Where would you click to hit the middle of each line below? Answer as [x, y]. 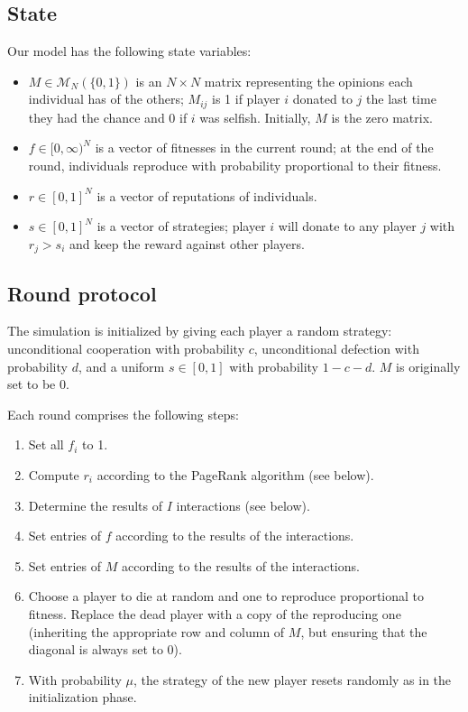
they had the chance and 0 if [108, 117]
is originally [428, 366]
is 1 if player [246, 99]
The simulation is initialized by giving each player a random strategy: [200, 331]
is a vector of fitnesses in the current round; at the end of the [264, 148]
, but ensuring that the [364, 631]
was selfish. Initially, [255, 117]
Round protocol [82, 293]
